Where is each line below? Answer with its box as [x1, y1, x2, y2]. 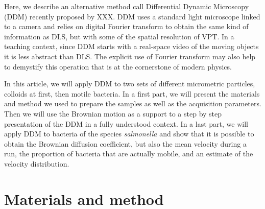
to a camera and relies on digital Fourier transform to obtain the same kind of [4, 21, 249, 32]
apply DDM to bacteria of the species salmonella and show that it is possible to [4, 128, 254, 139]
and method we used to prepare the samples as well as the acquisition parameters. [4, 98, 261, 109]
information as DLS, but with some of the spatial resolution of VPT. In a [4, 31, 234, 41]
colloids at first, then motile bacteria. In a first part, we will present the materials [4, 88, 260, 99]
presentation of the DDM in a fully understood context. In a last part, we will [4, 118, 248, 129]
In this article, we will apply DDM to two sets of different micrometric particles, [4, 78, 255, 89]
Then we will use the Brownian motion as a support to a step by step [4, 108, 222, 119]
